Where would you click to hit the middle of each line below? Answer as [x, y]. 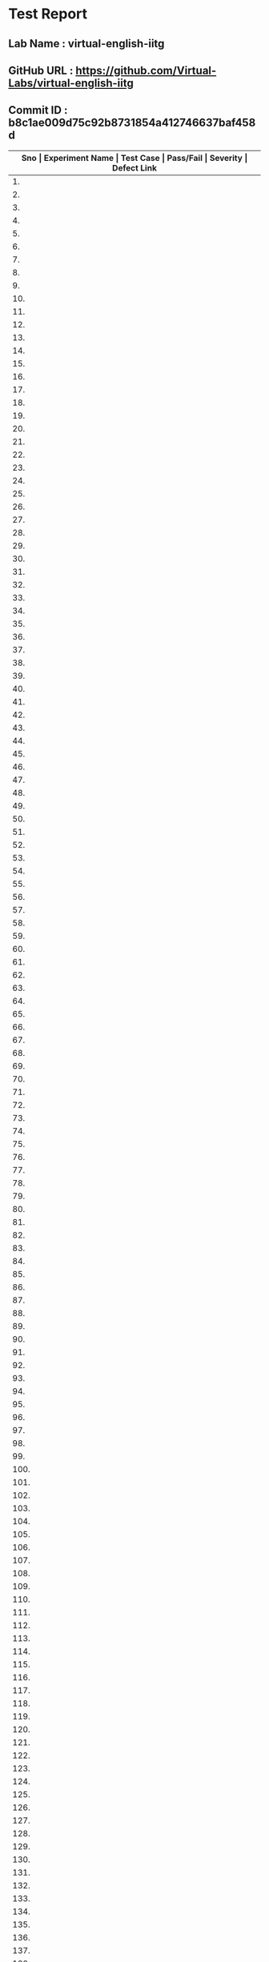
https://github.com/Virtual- [146, 70]
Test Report [48, 14]
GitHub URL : [41, 70]
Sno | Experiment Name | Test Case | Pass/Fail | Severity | [134, 158]
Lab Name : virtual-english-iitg [86, 44]
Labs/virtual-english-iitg [71, 83]
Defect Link [134, 167]
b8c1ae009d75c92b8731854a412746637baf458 [132, 123]
